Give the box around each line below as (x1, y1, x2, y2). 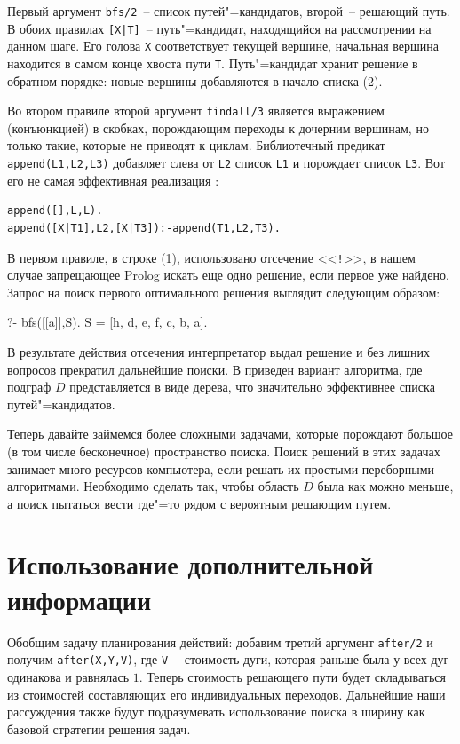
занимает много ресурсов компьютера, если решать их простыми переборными (7, 459, 435, 478)
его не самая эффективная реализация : (7, 170, 219, 189)
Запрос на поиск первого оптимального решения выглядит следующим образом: (7, 282, 440, 301)
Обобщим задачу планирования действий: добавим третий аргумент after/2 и (7, 632, 433, 651)
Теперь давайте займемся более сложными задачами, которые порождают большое (7, 424, 453, 443)
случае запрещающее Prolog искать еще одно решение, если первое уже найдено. (7, 265, 449, 284)
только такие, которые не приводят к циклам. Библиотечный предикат (7, 136, 385, 154)
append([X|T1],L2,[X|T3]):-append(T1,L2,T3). (7, 221, 281, 234)
